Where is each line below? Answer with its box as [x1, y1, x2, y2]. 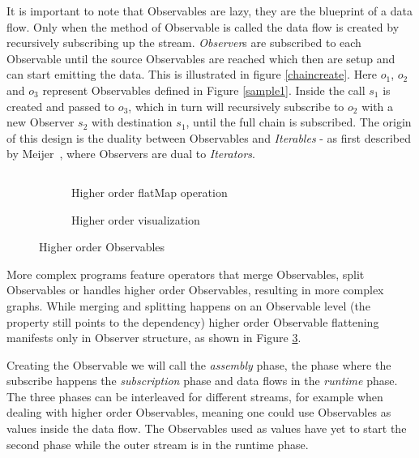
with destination [91, 113, 173, 131]
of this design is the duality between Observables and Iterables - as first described [6, 129, 411, 146]
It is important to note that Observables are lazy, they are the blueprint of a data [6, 2, 413, 19]
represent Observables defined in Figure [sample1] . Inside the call [42, 81, 366, 98]
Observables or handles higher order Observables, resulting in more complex [6, 281, 384, 298]
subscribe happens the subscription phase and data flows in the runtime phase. [6, 372, 398, 389]
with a [361, 97, 394, 114]
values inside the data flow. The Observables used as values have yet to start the [6, 420, 407, 437]
